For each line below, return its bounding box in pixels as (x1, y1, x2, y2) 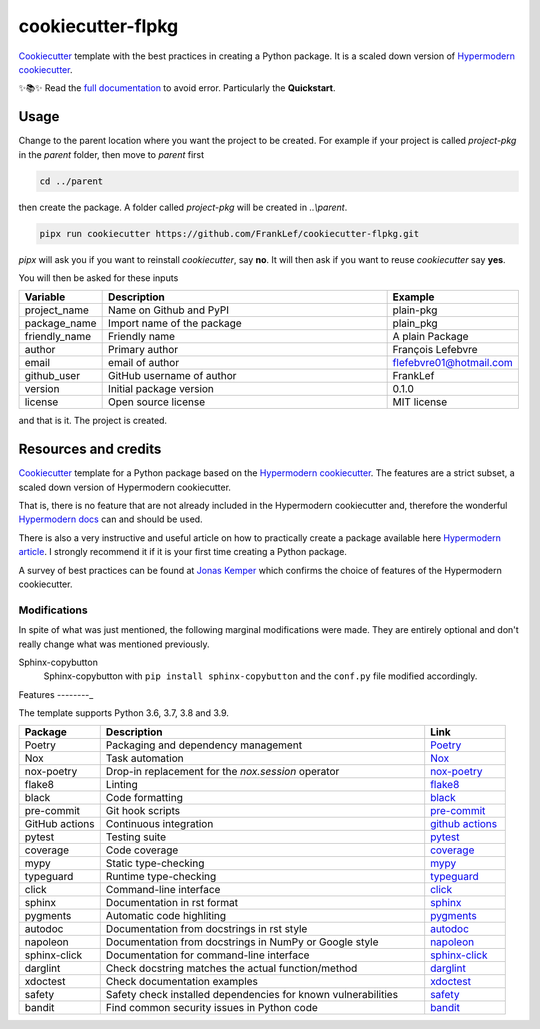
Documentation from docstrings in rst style (105, 922, 308, 936)
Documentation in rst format (105, 896, 239, 910)
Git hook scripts (105, 804, 181, 818)
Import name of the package (108, 316, 242, 330)
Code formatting (105, 791, 184, 805)
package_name (24, 316, 97, 330)
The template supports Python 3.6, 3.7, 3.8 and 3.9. (18, 707, 230, 719)
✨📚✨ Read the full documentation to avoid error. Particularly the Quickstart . (18, 82, 336, 94)
